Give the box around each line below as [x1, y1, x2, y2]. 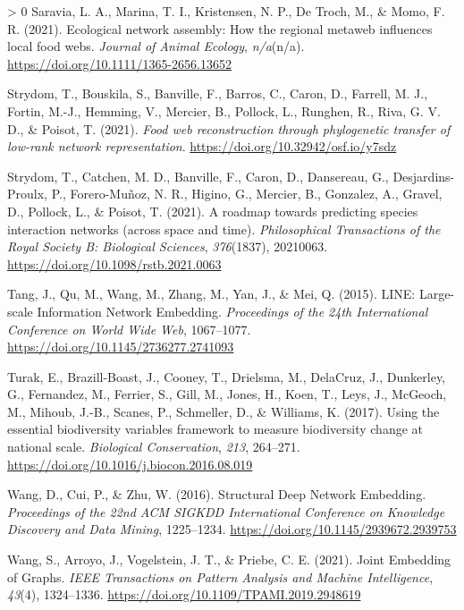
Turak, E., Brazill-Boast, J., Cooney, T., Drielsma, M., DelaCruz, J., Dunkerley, [7, 367, 445, 385]
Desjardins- [392, 166, 455, 185]
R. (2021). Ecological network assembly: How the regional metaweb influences [7, 19, 433, 38]
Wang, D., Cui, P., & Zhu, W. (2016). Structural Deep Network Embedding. [7, 485, 426, 504]
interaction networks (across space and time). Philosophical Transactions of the [7, 219, 441, 238]
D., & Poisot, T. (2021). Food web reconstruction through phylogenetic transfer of [7, 119, 451, 138]
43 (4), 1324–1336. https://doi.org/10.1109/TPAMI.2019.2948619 [7, 585, 361, 604]
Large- [418, 284, 455, 303]
